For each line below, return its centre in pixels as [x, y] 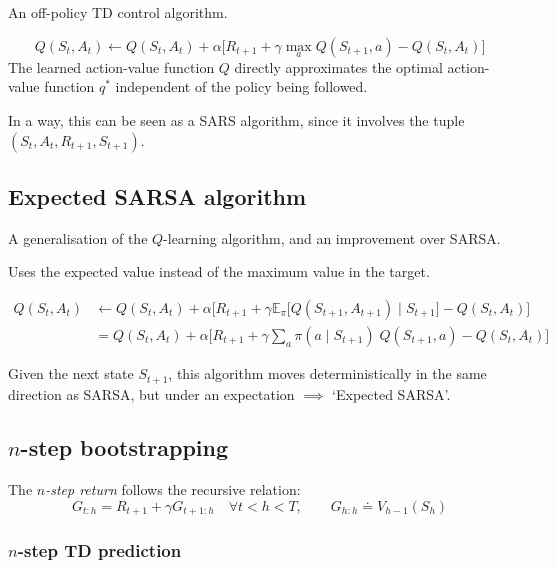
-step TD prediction [99, 550]
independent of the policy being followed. [241, 86]
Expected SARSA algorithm [157, 195]
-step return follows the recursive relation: [173, 489]
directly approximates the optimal [338, 66]
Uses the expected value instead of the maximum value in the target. [219, 271]
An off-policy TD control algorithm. [118, 12]
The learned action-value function [111, 66]
